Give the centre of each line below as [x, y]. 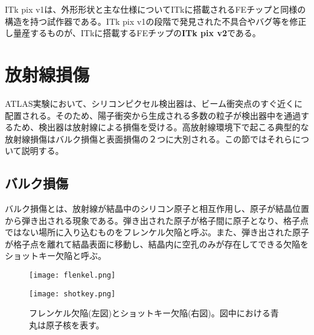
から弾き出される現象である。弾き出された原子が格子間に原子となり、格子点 [157, 220]
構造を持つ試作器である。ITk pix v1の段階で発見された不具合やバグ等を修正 [156, 21]
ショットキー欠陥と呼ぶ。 [56, 256]
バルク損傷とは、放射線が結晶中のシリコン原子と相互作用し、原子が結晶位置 [157, 209]
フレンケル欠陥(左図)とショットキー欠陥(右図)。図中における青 [154, 313]
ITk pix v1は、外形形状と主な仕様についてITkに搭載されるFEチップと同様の [155, 9]
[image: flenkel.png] [72, 276]
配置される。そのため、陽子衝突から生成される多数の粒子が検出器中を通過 [153, 115]
